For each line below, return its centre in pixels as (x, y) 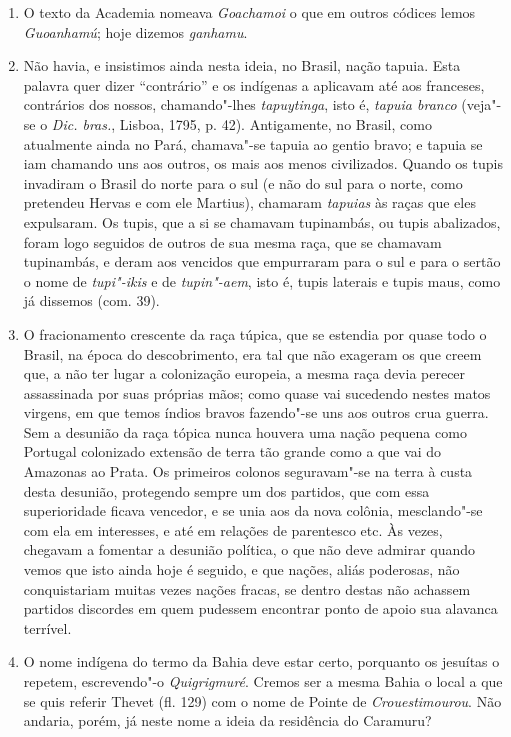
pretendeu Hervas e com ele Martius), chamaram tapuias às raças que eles (249, 202)
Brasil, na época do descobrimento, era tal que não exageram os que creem (252, 353)
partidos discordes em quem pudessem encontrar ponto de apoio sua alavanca (260, 608)
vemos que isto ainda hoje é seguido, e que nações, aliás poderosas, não (241, 569)
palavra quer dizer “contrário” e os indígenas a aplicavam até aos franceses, (254, 84)
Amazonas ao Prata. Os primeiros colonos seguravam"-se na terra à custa (248, 471)
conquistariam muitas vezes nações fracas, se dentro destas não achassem (247, 588)
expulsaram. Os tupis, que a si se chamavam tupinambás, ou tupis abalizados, (262, 221)
